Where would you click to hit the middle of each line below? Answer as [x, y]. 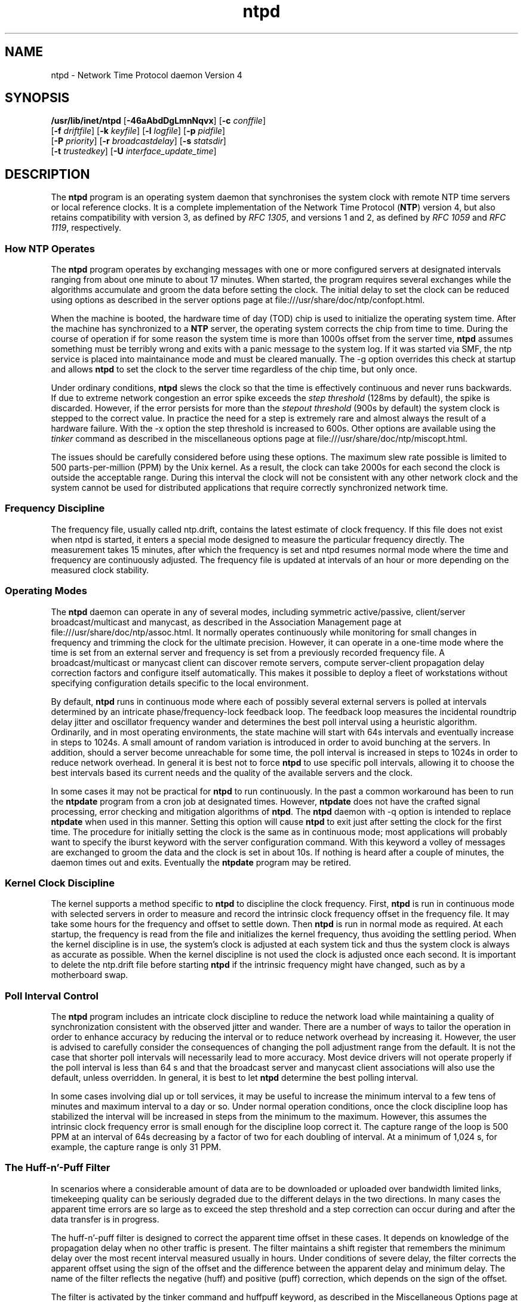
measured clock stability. [100, 570]
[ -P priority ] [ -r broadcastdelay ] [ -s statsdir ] [139, 141]
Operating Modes [46, 591]
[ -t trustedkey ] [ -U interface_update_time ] [134, 151]
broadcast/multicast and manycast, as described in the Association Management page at [226, 622]
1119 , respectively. [86, 228]
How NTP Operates [50, 248]
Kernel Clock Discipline [60, 883]
